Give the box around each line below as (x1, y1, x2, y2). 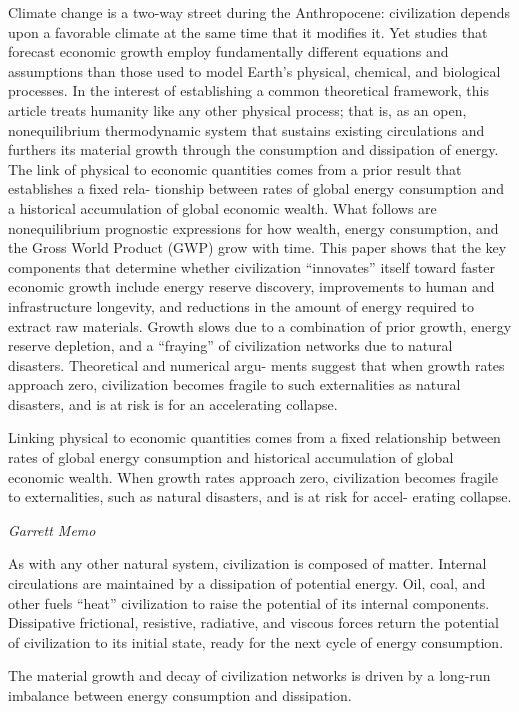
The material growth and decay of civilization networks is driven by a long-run (8, 665, 491, 686)
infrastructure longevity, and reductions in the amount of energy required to (8, 295, 474, 316)
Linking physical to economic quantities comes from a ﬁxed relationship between (8, 427, 501, 448)
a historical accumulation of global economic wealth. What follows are (8, 197, 437, 218)
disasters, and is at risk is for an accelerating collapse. (8, 393, 338, 414)
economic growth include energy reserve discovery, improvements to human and (8, 276, 495, 297)
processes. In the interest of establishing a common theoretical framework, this (8, 80, 489, 101)
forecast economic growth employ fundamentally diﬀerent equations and (8, 41, 449, 62)
